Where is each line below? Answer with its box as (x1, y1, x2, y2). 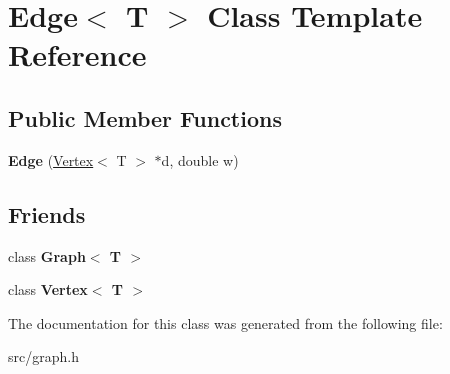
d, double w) (161, 149, 239, 170)
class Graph (8, 245, 86, 266)
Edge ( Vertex (8, 149, 94, 170)
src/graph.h (8, 346, 79, 367)
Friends (8, 198, 86, 229)
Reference (8, 34, 147, 75)
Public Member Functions (8, 102, 282, 133)
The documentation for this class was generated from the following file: (8, 312, 443, 333)
